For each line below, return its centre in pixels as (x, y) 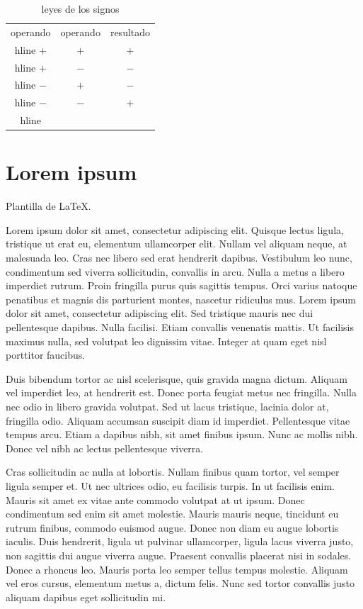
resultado (130, 32)
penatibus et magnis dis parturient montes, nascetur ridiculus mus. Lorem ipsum (181, 299)
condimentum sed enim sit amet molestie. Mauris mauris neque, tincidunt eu (172, 514)
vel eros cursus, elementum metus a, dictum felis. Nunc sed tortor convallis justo (180, 583)
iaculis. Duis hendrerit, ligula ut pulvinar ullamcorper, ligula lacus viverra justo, (180, 541)
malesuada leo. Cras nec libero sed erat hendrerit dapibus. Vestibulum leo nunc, (179, 258)
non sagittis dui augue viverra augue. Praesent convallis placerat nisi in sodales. (179, 555)
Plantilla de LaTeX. (48, 206)
